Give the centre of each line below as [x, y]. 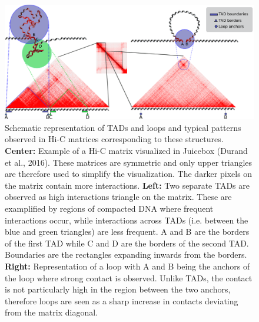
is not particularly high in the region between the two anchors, [118, 289]
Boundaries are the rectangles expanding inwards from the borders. [126, 254]
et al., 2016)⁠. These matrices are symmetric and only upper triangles [129, 162]
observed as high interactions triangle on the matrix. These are [118, 197]
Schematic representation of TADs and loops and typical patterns [123, 127]
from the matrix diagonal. [51, 312]
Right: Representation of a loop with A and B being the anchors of [127, 266]
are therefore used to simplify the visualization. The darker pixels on [129, 174]
